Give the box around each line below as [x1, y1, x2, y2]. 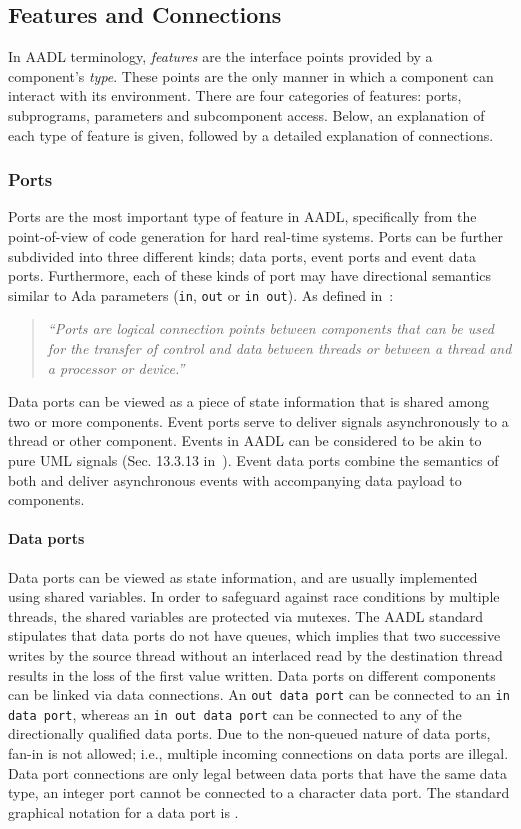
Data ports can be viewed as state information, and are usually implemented [8, 566, 478, 587]
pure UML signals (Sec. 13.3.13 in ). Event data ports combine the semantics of [8, 449, 499, 470]
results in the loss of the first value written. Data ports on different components [8, 664, 496, 685]
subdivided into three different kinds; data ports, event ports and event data [8, 245, 476, 266]
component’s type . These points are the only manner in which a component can [8, 65, 494, 86]
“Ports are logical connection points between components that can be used [47, 318, 494, 339]
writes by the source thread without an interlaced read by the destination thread [8, 644, 503, 665]
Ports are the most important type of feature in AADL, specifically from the [8, 206, 477, 227]
